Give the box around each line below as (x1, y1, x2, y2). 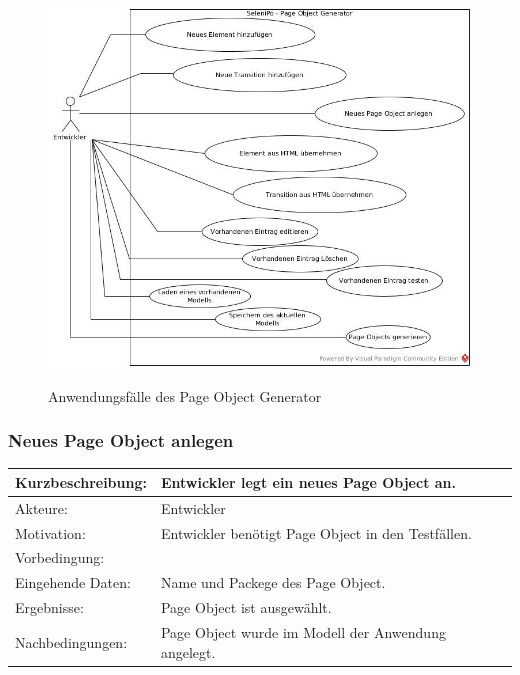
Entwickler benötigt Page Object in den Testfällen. (160, 522, 472, 543)
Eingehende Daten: (15, 572, 131, 593)
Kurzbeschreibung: (15, 471, 147, 492)
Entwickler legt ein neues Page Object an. (160, 471, 457, 492)
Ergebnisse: (15, 597, 84, 618)
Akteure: (15, 497, 68, 518)
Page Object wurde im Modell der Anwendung (160, 622, 446, 643)
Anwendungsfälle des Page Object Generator (48, 385, 322, 406)
